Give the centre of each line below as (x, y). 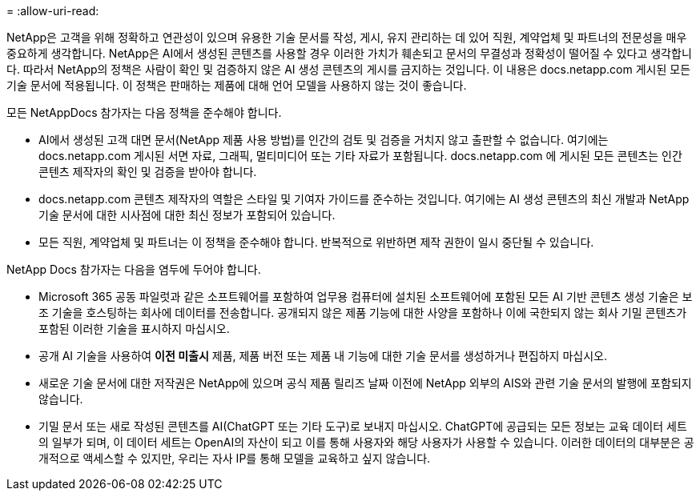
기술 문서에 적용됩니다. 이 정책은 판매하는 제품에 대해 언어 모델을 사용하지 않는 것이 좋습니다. (237, 85)
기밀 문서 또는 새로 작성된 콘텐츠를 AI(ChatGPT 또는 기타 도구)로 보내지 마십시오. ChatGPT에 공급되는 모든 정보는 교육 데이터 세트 (363, 426)
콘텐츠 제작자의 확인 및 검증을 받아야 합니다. (148, 172)
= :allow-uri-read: (53, 11)
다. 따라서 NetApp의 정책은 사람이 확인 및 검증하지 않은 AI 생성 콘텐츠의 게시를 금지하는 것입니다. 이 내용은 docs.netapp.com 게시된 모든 (349, 69)
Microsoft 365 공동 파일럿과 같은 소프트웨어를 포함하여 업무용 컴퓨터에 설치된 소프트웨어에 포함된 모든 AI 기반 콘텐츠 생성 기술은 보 (366, 297)
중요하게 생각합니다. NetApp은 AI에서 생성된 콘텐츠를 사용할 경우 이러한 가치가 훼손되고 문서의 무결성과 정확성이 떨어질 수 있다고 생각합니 (349, 53)
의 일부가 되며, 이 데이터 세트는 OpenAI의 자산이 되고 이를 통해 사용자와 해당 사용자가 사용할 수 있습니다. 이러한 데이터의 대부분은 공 (366, 442)
